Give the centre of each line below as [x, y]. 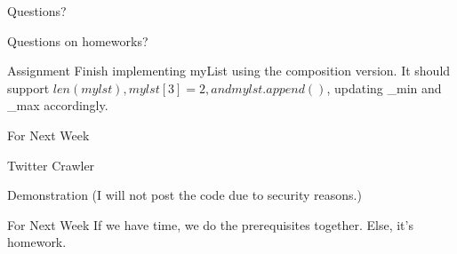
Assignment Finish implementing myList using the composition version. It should [229, 71]
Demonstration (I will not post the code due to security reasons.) [184, 195]
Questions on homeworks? [78, 40]
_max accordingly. [58, 105]
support [28, 87]
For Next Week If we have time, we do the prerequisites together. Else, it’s [210, 224]
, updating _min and [384, 87]
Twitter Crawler [51, 165]
